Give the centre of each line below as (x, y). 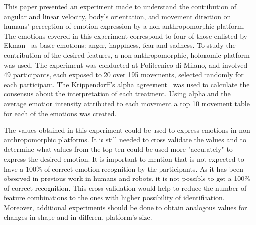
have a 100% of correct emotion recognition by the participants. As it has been (124, 168)
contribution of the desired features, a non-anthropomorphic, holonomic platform (127, 55)
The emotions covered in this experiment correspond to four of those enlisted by (126, 35)
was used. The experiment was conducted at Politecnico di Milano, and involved (126, 65)
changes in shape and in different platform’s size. (78, 217)
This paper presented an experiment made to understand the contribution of (120, 6)
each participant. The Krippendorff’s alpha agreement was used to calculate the (127, 84)
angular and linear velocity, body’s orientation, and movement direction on (118, 16)
